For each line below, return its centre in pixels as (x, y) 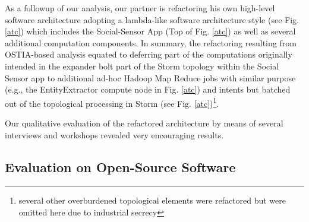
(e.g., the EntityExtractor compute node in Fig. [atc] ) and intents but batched (148, 89)
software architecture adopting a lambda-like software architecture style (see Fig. (152, 19)
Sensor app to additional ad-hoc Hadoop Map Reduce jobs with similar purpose (150, 77)
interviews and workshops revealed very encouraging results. (114, 134)
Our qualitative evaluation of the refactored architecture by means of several (144, 123)
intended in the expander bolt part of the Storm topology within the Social (142, 66)
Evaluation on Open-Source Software (120, 166)
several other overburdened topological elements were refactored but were (152, 200)
